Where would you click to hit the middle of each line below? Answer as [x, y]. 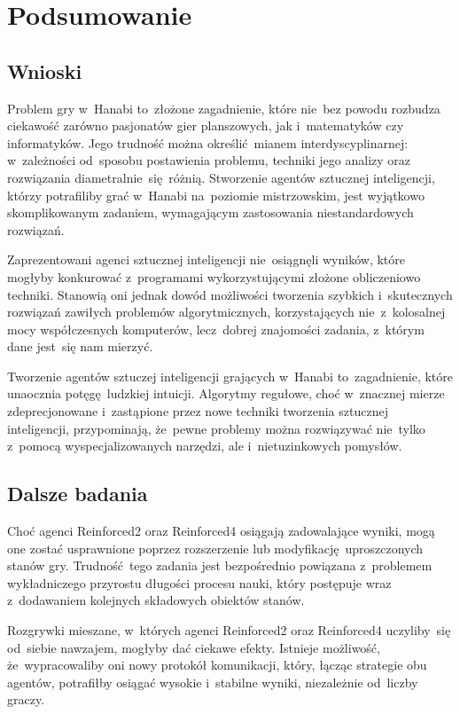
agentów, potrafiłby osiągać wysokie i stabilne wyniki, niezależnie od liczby [213, 682]
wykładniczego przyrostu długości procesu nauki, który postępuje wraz [199, 582]
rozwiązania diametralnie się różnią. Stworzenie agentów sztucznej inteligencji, [221, 177]
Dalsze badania [78, 494]
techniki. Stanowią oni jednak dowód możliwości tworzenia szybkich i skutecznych [230, 294]
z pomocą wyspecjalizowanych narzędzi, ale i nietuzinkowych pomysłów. [205, 446]
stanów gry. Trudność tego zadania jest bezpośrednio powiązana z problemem [220, 565]
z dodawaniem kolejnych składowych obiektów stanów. [156, 600]
